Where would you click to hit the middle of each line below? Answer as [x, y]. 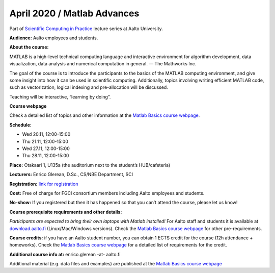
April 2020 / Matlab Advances [74, 13]
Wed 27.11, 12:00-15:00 [46, 148]
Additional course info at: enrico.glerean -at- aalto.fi [65, 254]
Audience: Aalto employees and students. [54, 38]
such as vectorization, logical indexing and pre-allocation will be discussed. [89, 87]
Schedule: [20, 125]
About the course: [29, 47]
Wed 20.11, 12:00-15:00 [46, 134]
